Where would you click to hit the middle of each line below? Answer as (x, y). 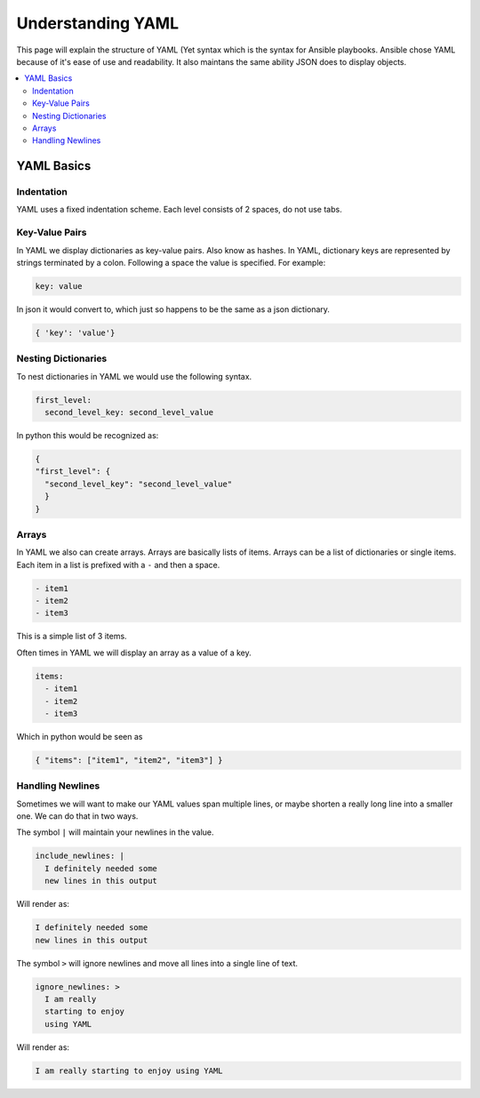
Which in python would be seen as (80, 736)
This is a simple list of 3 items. (72, 637)
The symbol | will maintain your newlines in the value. (115, 832)
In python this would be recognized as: (88, 436)
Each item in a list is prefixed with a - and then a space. (118, 565)
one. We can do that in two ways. (77, 816)
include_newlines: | (80, 856)
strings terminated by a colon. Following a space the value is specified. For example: (171, 262)
